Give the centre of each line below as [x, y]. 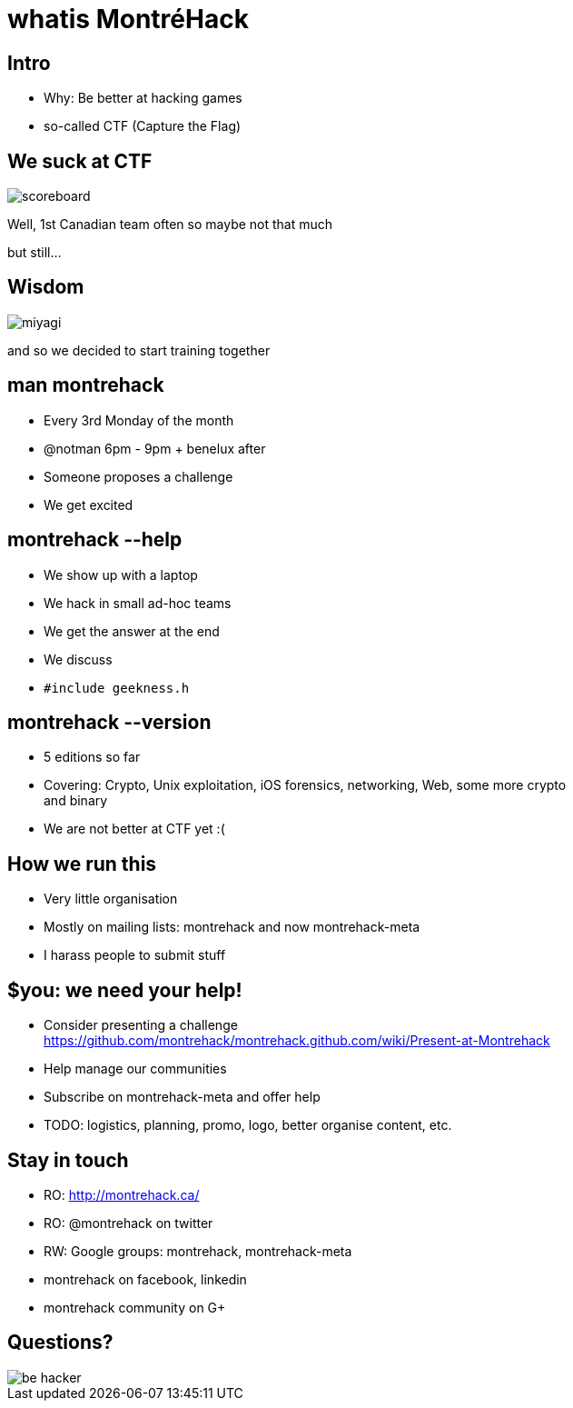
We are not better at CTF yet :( [134, 829]
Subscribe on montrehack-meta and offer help [182, 1097]
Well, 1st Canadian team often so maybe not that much [170, 225]
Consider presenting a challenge [141, 1025]
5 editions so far [92, 757]
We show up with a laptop [121, 574]
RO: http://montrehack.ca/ [122, 1194]
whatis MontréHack [128, 19]
